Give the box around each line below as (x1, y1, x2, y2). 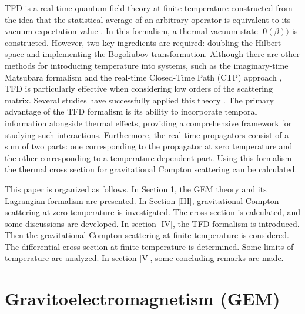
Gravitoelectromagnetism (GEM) (5, 286, 280, 310)
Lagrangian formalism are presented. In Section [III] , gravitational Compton (5, 194, 279, 206)
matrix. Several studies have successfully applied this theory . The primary (5, 93, 274, 106)
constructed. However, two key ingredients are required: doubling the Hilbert (5, 36, 281, 48)
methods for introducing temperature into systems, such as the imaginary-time (5, 59, 289, 71)
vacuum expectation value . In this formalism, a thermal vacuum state (5, 25, 258, 37)
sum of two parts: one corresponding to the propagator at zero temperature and (5, 140, 293, 152)
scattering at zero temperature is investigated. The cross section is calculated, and (5, 206, 301, 218)
